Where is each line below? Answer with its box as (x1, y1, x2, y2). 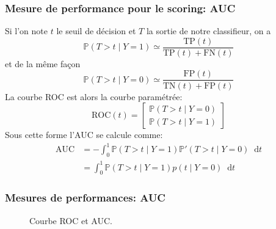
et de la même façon (5, 57, 81, 70)
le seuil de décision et (56, 24, 136, 37)
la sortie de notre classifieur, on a (146, 24, 271, 37)
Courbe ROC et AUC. (29, 214, 112, 227)
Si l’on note (5, 24, 48, 37)
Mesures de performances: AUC (5, 190, 165, 205)
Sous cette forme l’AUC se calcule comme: (5, 128, 163, 141)
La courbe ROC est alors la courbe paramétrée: (5, 90, 183, 103)
